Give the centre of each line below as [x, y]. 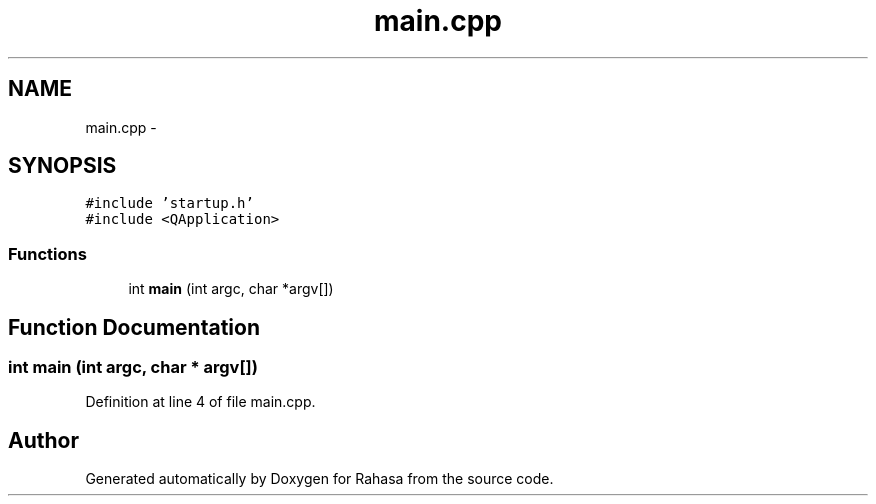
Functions [47, 253]
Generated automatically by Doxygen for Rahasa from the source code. [319, 479]
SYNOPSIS [62, 166]
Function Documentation [134, 327]
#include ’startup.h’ [169, 203]
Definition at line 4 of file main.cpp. [200, 402]
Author [43, 440]
